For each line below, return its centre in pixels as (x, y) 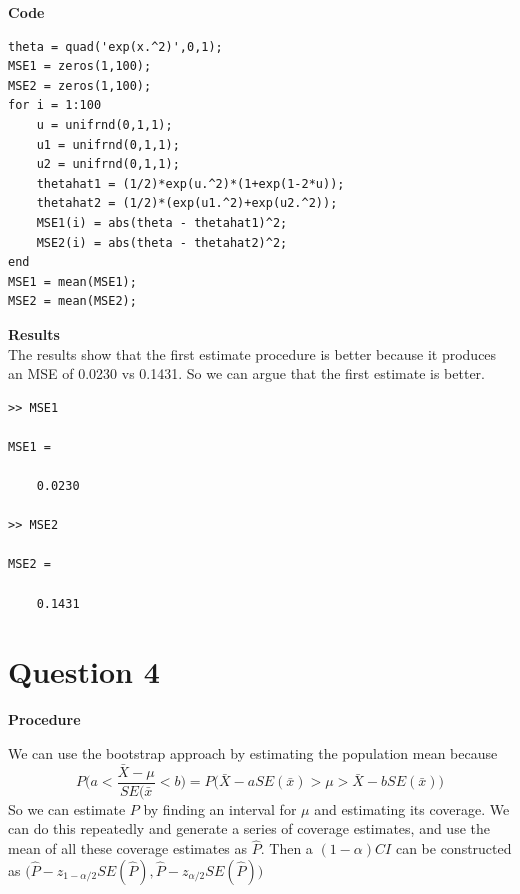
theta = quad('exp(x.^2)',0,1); (115, 46)
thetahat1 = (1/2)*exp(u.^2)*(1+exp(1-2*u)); (190, 183)
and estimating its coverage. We (412, 808)
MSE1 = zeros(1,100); (80, 66)
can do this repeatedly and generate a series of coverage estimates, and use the (249, 828)
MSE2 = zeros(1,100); (80, 85)
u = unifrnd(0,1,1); (104, 124)
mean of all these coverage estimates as (128, 848)
